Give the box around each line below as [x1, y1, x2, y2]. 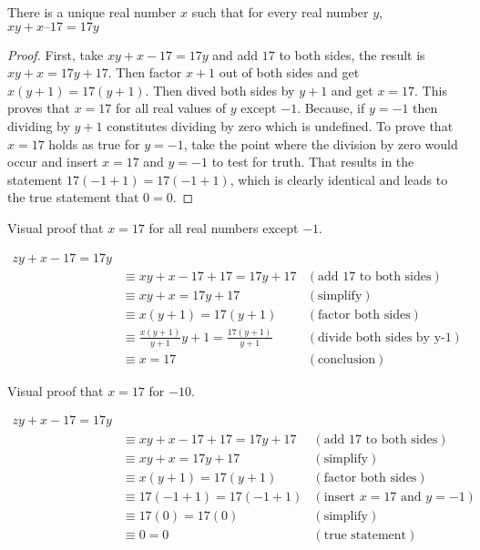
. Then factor [107, 63, 182, 82]
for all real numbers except [148, 218, 299, 237]
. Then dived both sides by [145, 80, 295, 99]
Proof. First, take [7, 45, 104, 64]
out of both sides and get [219, 63, 360, 82]
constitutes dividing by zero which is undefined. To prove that [107, 116, 454, 135]
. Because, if [297, 98, 365, 117]
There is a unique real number [7, 3, 177, 21]
